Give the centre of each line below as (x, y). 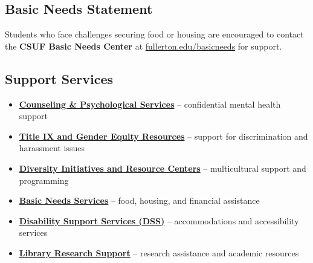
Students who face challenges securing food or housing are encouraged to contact (154, 34)
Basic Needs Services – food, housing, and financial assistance (139, 200)
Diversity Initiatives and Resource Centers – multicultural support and (163, 168)
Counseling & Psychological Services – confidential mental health (150, 104)
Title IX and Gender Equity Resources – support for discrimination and (163, 136)
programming (44, 180)
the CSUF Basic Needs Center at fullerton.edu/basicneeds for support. (144, 46)
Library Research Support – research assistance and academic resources (159, 252)
